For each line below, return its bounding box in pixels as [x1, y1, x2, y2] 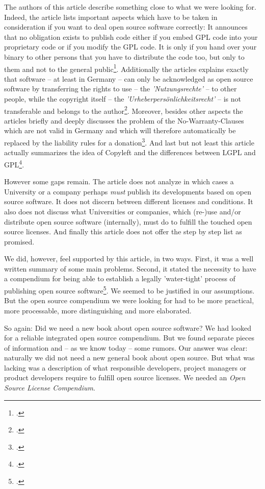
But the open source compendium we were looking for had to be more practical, [4, 295, 254, 306]
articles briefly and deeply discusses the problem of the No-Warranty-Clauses [4, 115, 244, 126]
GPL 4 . [4, 157, 24, 169]
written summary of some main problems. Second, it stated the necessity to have [4, 263, 256, 274]
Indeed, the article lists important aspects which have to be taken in [4, 11, 218, 22]
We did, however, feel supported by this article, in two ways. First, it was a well [4, 253, 254, 264]
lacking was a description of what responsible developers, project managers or [4, 362, 247, 373]
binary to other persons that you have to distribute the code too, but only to [4, 51, 245, 62]
